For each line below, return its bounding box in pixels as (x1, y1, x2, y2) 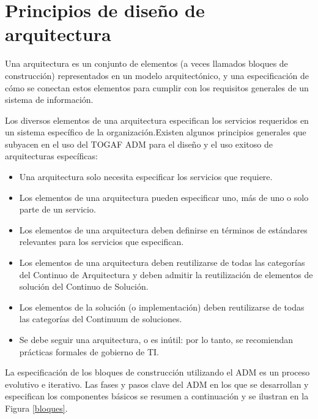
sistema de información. (5, 93, 94, 106)
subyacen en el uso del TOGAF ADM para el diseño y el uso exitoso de (5, 137, 273, 150)
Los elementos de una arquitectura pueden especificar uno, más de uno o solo (19, 191, 309, 203)
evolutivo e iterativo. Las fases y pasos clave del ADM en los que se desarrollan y (5, 377, 309, 390)
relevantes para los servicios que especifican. (19, 235, 184, 248)
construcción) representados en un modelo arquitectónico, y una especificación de (5, 69, 309, 81)
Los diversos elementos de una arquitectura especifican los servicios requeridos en (5, 113, 309, 126)
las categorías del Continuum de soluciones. (19, 312, 182, 325)
